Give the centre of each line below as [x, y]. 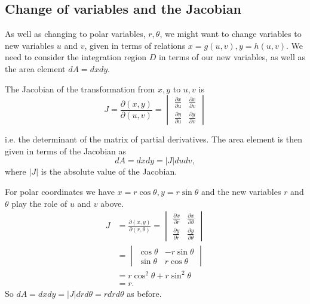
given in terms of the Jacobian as [65, 151]
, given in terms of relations [135, 45]
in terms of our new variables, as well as [232, 57]
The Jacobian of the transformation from [80, 89]
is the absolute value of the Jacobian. [109, 171]
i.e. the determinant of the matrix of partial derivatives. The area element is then [154, 139]
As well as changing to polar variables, [75, 34]
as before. [144, 293]
